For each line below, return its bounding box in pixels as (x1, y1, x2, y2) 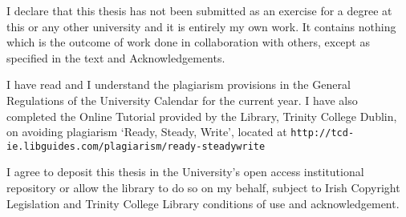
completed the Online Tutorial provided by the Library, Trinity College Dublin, (6, 107, 397, 124)
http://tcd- (290, 127, 355, 139)
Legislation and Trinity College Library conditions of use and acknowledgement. (6, 195, 400, 211)
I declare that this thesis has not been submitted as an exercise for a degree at (6, 2, 392, 18)
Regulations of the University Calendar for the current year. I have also (6, 91, 358, 108)
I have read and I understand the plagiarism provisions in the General (6, 76, 351, 93)
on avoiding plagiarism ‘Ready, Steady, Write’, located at (6, 123, 287, 140)
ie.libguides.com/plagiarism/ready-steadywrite (6, 140, 266, 152)
